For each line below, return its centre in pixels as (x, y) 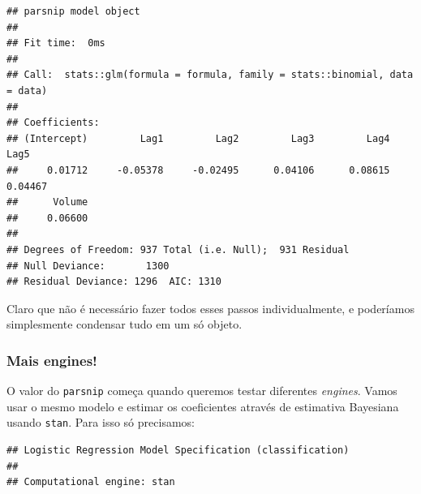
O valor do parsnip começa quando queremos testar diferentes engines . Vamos (202, 391)
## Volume (47, 202)
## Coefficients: (53, 123)
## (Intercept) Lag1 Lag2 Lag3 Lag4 (198, 138)
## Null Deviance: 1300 (88, 266)
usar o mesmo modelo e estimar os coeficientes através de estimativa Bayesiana (203, 406)
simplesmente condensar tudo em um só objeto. (125, 324)
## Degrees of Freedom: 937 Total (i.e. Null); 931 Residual (178, 249)
